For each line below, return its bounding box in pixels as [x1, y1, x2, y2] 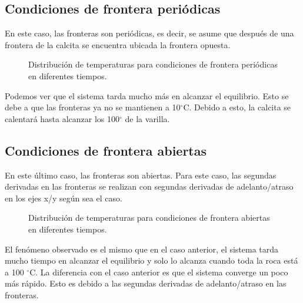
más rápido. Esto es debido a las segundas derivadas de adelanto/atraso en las [5, 277, 287, 289]
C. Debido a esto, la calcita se [183, 101, 291, 113]
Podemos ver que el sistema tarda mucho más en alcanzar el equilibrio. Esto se [5, 89, 289, 102]
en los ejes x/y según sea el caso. [5, 191, 122, 204]
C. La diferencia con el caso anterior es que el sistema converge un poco [29, 265, 288, 278]
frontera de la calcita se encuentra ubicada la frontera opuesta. [5, 38, 231, 51]
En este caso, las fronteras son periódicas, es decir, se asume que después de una [5, 27, 294, 39]
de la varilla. [125, 112, 170, 124]
